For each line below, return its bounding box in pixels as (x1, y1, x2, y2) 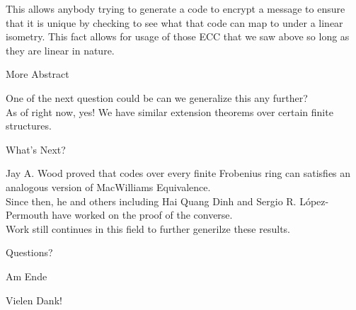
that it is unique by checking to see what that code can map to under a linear (6, 15, 343, 30)
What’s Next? (6, 142, 66, 156)
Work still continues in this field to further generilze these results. (6, 221, 290, 236)
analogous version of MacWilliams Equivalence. (6, 179, 211, 194)
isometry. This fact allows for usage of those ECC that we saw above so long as (6, 29, 350, 44)
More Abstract (6, 67, 69, 81)
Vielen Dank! (6, 292, 62, 307)
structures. (6, 118, 52, 133)
